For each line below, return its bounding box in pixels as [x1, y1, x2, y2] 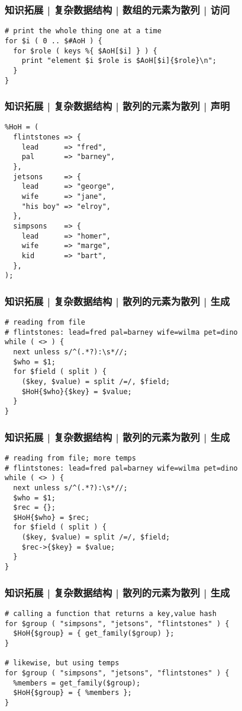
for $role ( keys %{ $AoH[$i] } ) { [13, 46, 157, 55]
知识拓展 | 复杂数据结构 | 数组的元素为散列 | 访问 [5, 2, 230, 17]
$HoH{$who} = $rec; [13, 513, 90, 522]
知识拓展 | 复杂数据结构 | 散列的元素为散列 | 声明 [5, 99, 230, 113]
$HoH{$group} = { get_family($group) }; [13, 629, 175, 638]
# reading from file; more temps [5, 453, 136, 462]
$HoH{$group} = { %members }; [13, 688, 132, 697]
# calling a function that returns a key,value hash [5, 609, 217, 618]
